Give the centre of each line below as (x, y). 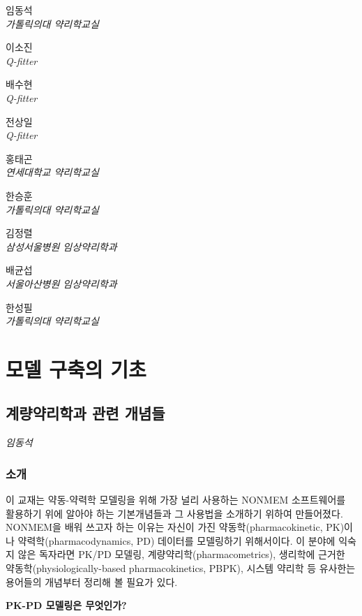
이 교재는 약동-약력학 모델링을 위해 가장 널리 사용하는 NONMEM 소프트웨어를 (176, 500)
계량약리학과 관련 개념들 (85, 413)
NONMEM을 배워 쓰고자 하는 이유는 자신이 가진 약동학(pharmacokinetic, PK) (175, 527)
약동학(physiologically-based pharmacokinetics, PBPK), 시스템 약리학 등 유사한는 (181, 568)
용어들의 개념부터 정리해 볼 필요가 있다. (92, 581)
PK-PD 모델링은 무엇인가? (66, 605)
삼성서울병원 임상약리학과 (61, 246)
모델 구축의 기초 (76, 368)
